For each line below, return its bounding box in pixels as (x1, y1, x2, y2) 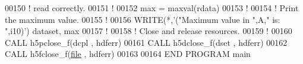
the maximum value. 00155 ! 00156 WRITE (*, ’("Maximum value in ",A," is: (5, 13, 280, 25)
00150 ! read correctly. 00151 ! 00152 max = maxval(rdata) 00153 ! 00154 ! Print (5, 2, 299, 14)
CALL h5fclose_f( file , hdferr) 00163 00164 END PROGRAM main (5, 48, 251, 60)
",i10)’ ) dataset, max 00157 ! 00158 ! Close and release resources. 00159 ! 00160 (5, 25, 292, 37)
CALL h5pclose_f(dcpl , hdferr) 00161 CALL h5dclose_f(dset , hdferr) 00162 (5, 36, 288, 48)
